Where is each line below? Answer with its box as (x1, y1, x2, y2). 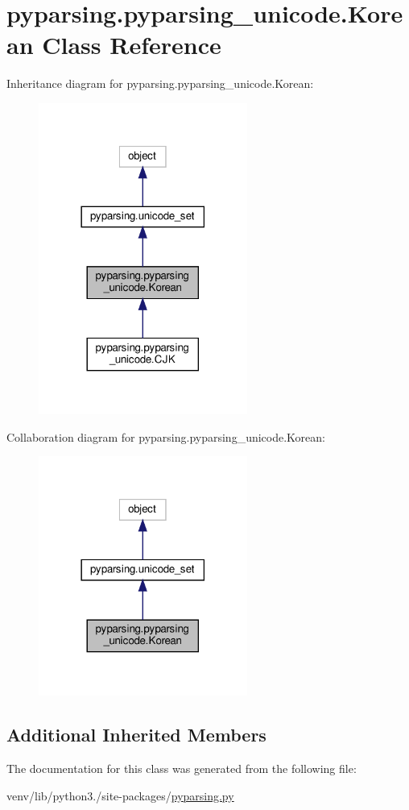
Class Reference (42, 28, 221, 61)
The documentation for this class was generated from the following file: (6, 760, 357, 777)
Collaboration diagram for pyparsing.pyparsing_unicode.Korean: (6, 428, 325, 445)
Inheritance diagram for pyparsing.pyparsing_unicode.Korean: (6, 75, 314, 92)
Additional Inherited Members (6, 722, 266, 747)
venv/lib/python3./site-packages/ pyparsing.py (6, 787, 234, 804)
